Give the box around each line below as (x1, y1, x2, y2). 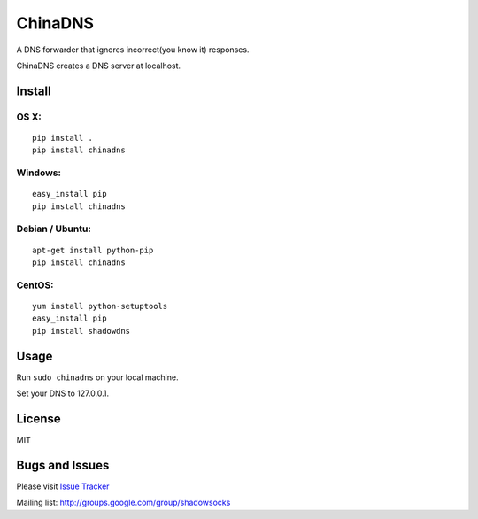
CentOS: (16, 279, 54, 291)
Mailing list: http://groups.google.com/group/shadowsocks (16, 497, 231, 508)
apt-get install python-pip (32, 244, 154, 255)
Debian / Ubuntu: (16, 222, 92, 235)
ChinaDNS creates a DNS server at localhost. (16, 60, 181, 71)
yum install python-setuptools (32, 301, 168, 311)
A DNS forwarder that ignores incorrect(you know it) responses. (16, 44, 250, 55)
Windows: (16, 167, 62, 179)
